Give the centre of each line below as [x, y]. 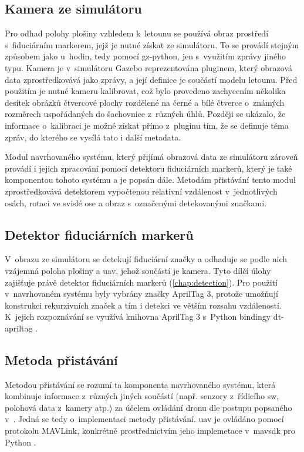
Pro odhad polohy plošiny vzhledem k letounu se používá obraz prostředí [137, 33]
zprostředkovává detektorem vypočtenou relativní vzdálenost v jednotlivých [141, 191]
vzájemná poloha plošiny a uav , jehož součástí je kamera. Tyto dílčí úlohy [138, 270]
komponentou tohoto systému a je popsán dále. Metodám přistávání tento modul [150, 180]
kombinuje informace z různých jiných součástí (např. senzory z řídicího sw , [142, 396]
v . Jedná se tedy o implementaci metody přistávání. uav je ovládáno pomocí [144, 419]
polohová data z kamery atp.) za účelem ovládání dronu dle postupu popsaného [148, 407]
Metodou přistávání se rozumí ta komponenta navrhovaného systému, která [140, 384]
